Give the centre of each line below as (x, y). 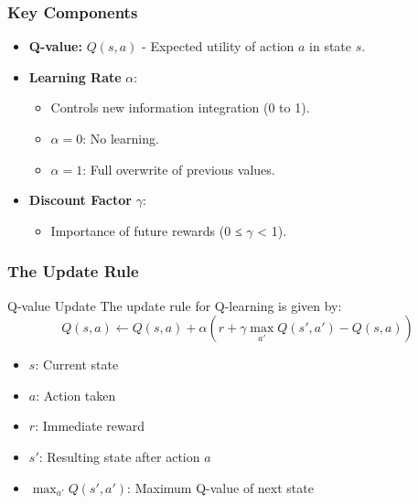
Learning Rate (75, 76)
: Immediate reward (90, 426)
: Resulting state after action (119, 456)
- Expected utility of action (218, 46)
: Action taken (76, 395)
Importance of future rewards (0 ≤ (146, 230)
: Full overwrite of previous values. (179, 169)
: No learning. (121, 138)
